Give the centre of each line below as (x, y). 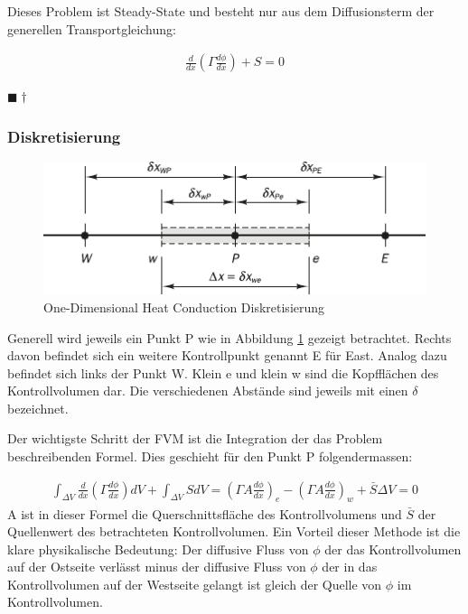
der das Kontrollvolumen (393, 549)
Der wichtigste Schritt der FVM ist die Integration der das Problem (195, 438)
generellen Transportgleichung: (92, 28)
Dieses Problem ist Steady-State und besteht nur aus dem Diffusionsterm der (221, 11)
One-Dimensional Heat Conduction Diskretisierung (184, 307)
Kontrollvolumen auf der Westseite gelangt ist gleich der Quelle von (195, 584)
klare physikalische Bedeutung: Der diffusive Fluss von (158, 549)
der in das (350, 567)
